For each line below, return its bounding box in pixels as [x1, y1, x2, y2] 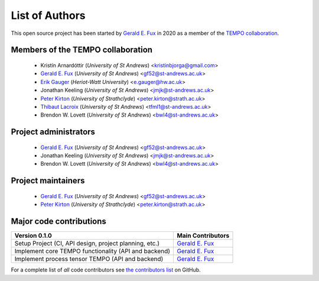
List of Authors [11, 9, 86, 22]
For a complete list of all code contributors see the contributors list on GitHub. [11, 266, 201, 273]
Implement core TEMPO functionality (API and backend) [14, 247, 171, 256]
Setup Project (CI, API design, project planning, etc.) [14, 240, 159, 248]
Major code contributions [11, 217, 106, 227]
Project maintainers [11, 176, 85, 186]
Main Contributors [177, 231, 230, 240]
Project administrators [11, 127, 96, 137]
